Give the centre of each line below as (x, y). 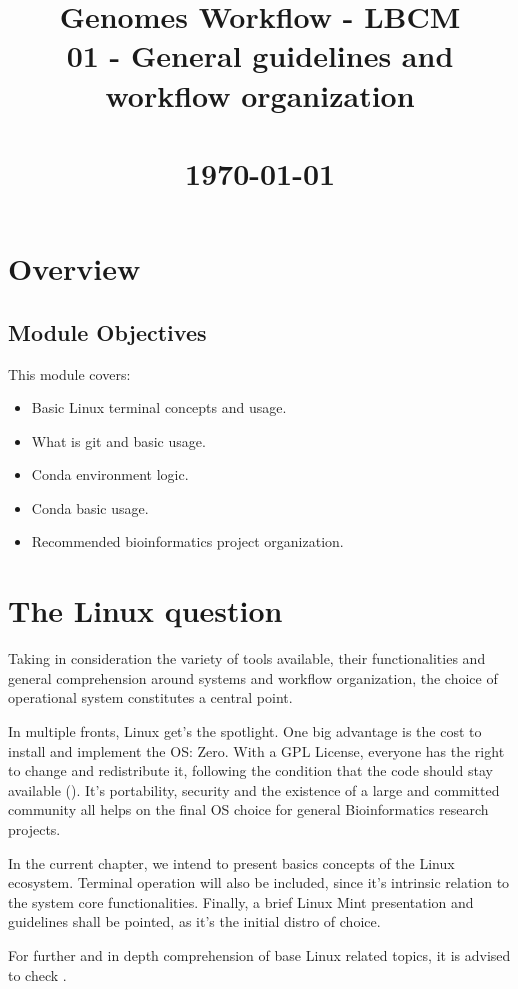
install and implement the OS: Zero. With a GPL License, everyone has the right (256, 750)
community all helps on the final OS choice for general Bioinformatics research (248, 809)
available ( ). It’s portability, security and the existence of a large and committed (254, 789)
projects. (34, 828)
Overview (74, 268)
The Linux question (145, 610)
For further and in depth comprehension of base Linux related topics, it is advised (259, 954)
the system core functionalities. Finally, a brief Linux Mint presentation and (241, 901)
